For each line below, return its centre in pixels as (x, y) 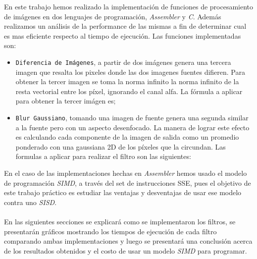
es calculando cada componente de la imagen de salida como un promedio (127, 137)
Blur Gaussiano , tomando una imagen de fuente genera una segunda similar (132, 117)
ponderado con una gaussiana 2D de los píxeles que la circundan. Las (121, 146)
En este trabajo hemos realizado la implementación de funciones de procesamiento (129, 6)
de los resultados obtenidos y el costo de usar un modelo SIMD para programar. (126, 250)
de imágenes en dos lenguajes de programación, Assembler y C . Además (113, 16)
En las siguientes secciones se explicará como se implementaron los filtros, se (120, 221)
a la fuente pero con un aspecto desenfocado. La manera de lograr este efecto (132, 127)
